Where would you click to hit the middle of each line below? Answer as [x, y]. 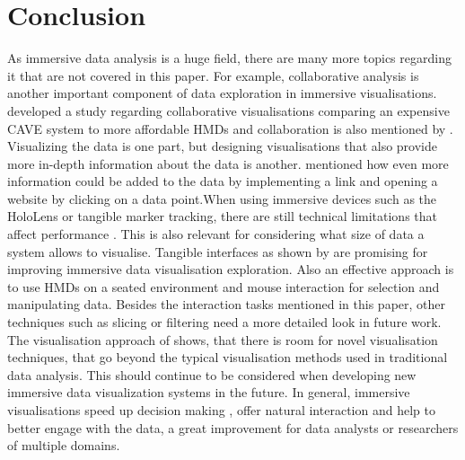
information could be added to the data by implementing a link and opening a [223, 181]
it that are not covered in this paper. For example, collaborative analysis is [213, 75]
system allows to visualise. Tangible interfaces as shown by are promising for [218, 251]
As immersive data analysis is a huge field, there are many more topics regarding [229, 58]
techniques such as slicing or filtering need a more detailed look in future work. [224, 322]
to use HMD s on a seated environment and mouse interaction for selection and [224, 286]
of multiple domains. [64, 445]
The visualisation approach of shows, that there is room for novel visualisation [223, 339]
